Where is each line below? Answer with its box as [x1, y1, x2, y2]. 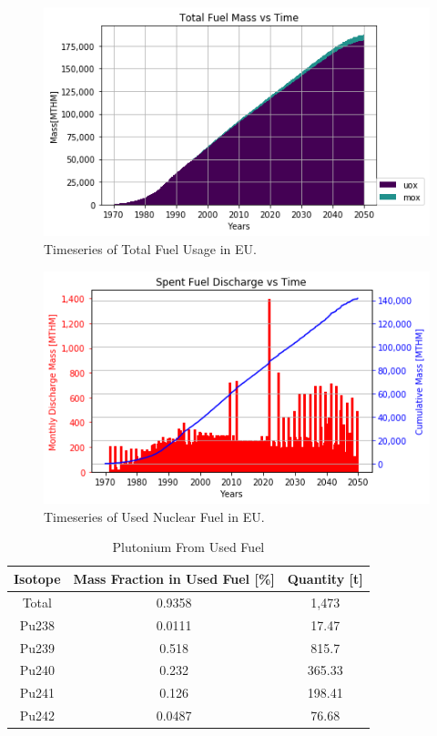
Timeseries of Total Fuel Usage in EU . [44, 239, 257, 258]
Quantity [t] [287, 568, 363, 588]
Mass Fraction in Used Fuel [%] [73, 568, 275, 588]
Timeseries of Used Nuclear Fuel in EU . [44, 506, 265, 526]
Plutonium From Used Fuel [112, 537, 265, 557]
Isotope [14, 568, 61, 588]
